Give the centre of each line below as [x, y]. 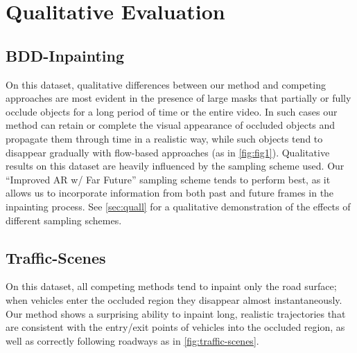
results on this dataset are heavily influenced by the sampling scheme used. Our [175, 166]
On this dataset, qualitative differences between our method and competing [166, 84]
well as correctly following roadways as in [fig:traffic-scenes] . [132, 340]
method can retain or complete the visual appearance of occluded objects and [171, 125]
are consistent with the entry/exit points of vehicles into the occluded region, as [175, 327]
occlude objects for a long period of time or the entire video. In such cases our [172, 111]
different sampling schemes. [64, 220]
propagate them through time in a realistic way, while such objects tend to [164, 138]
